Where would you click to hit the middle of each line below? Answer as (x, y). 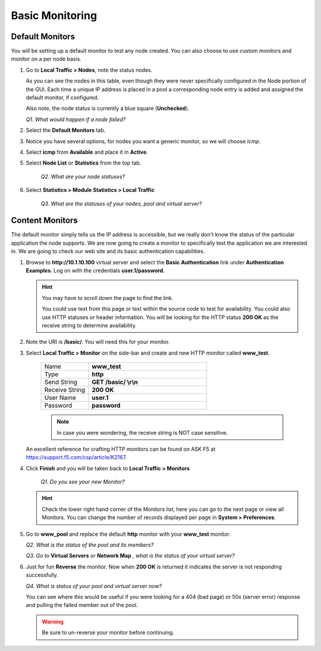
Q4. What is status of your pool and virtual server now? (94, 586)
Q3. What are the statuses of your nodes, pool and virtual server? (121, 203)
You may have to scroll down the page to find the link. (108, 298)
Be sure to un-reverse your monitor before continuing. (108, 633)
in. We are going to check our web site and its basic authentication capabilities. (108, 251)
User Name (60, 398)
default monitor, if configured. (62, 97)
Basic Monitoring (54, 15)
